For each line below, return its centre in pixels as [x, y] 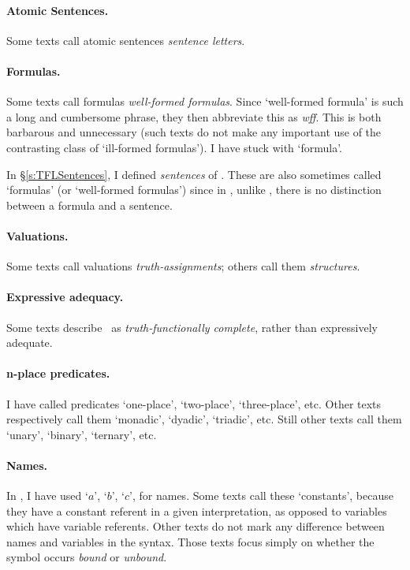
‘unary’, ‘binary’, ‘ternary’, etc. [82, 434]
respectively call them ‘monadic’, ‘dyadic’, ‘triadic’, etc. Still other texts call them [204, 419]
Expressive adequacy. [65, 297]
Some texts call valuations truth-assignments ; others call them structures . [183, 266]
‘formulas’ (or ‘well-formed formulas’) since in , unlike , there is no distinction [194, 190]
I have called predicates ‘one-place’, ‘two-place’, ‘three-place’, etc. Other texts [194, 403]
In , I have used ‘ [47, 495]
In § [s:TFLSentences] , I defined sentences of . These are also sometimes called [194, 174]
